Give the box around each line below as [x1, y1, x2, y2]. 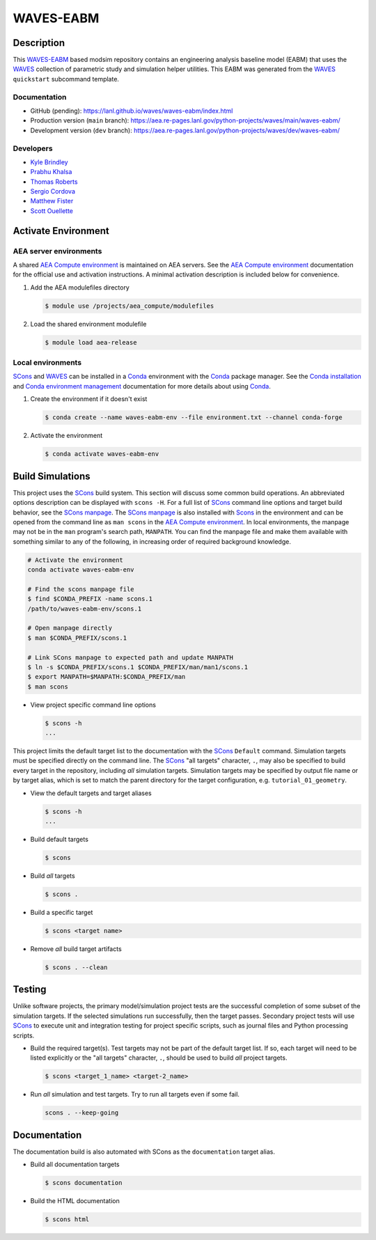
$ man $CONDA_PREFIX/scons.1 [27, 634, 127, 642]
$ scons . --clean [45, 963, 108, 971]
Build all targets [30, 871, 76, 880]
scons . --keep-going [45, 1109, 119, 1117]
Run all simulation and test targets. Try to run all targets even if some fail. [30, 1090, 240, 1099]
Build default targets [30, 835, 88, 843]
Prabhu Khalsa [30, 168, 72, 176]
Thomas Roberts [30, 178, 78, 186]
